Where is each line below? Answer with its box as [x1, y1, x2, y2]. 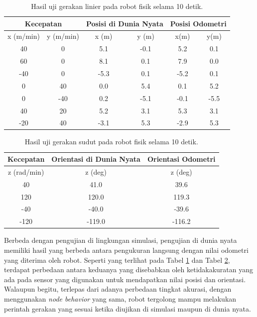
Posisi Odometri [170, 18, 227, 28]
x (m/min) [7, 31, 40, 41]
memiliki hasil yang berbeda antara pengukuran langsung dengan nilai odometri [4, 244, 249, 255]
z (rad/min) [7, 166, 44, 177]
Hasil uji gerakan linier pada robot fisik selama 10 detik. [31, 1, 203, 11]
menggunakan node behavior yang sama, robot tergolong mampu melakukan [4, 293, 237, 304]
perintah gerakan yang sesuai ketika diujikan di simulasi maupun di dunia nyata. [4, 303, 251, 314]
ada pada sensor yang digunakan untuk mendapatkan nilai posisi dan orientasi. [4, 274, 246, 284]
